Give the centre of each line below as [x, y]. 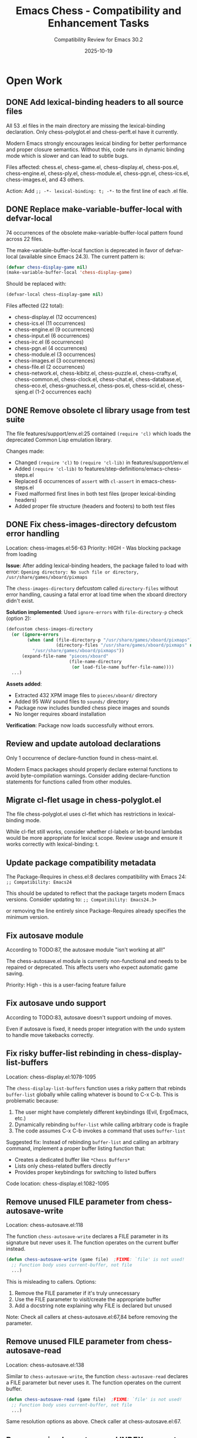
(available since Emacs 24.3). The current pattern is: [82, 256]
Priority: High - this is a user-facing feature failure [66, 985]
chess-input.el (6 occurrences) [52, 336]
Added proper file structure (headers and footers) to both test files [95, 506]
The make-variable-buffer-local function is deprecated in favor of [85, 250]
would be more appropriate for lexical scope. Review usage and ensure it [94, 838]
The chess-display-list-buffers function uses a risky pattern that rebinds [96, 1088]
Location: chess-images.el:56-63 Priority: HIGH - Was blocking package [94, 548]
